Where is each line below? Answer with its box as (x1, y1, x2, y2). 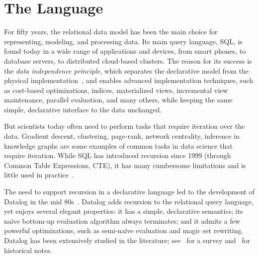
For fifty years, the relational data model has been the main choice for (4, 26, 218, 37)
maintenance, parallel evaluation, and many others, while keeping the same (4, 94, 233, 105)
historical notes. (4, 245, 52, 255)
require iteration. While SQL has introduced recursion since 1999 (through (4, 150, 231, 161)
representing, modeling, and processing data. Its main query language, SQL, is (4, 36, 243, 46)
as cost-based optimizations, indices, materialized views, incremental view (4, 85, 228, 95)
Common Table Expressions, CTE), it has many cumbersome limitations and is (4, 160, 246, 170)
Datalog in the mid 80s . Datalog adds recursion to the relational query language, (4, 196, 254, 206)
